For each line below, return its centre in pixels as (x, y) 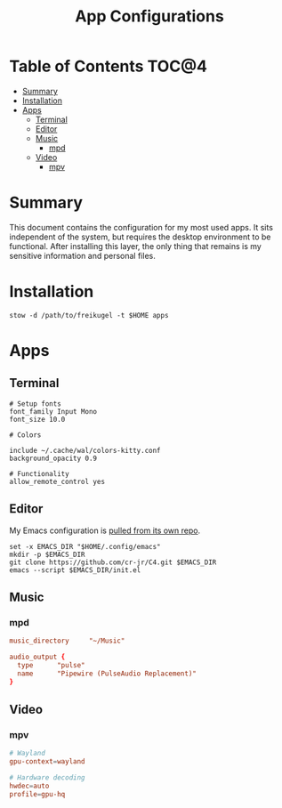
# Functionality (39, 473)
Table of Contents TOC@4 (108, 66)
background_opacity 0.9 (53, 458)
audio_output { (37, 657)
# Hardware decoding (48, 778)
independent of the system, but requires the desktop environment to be (140, 237)
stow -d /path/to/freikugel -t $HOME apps (89, 315)
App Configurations (149, 16)
